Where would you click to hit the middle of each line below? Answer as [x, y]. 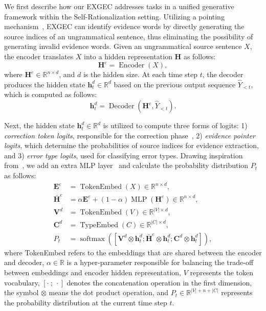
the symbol [21, 292]
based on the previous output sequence [175, 84]
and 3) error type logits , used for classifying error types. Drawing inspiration [124, 155]
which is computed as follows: [51, 94]
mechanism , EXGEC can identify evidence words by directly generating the [124, 26]
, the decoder [223, 74]
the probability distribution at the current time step [86, 302]
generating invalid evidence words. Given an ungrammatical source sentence [123, 46]
